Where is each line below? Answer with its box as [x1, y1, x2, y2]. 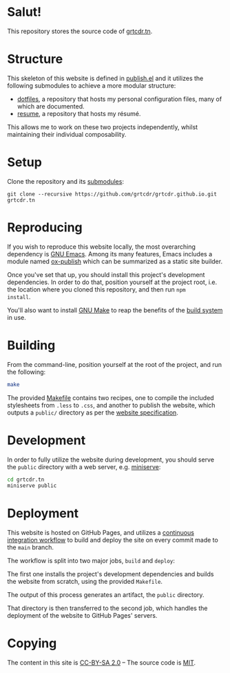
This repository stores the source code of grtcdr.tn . [7, 27, 153, 35]
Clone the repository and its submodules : [7, 177, 124, 185]
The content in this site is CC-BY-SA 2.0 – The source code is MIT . [7, 658, 196, 667]
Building [7, 337, 56, 353]
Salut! [7, 4, 42, 20]
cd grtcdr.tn [7, 476, 45, 483]
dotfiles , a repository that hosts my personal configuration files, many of [17, 95, 222, 103]
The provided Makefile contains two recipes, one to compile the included [7, 393, 215, 401]
